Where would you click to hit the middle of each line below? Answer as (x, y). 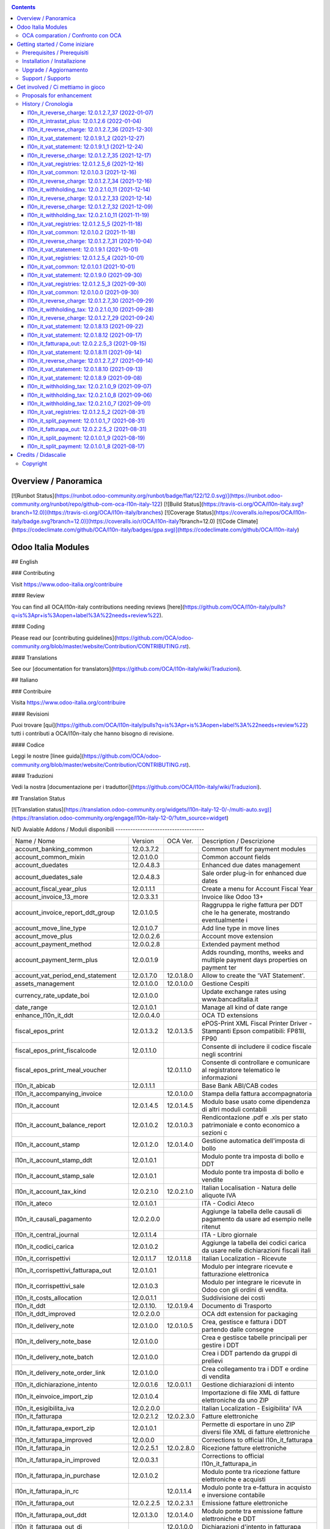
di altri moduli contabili (234, 1109)
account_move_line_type (51, 928)
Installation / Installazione (54, 61)
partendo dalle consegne (238, 1330)
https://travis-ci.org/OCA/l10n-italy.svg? (253, 504)
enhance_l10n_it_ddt (44, 1015)
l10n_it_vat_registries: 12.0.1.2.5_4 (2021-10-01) (86, 258)
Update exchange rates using (244, 992)
